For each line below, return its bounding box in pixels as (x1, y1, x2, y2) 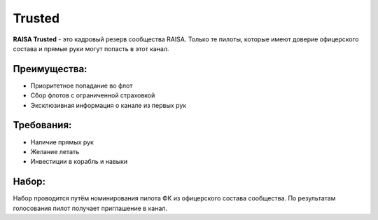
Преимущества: (13, 63, 87, 75)
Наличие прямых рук (30, 137, 94, 146)
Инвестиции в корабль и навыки (30, 158, 128, 166)
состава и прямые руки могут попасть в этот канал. (13, 44, 169, 53)
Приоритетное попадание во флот (30, 81, 133, 90)
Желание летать (30, 147, 80, 156)
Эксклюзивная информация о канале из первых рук (30, 101, 187, 109)
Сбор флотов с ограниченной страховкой (30, 91, 155, 99)
